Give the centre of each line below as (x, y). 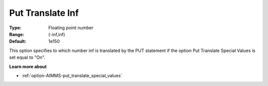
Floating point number (71, 28)
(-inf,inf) (57, 34)
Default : (18, 42)
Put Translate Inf (44, 13)
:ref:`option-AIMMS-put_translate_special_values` (72, 75)
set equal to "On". (27, 57)
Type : (15, 28)
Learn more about (28, 66)
